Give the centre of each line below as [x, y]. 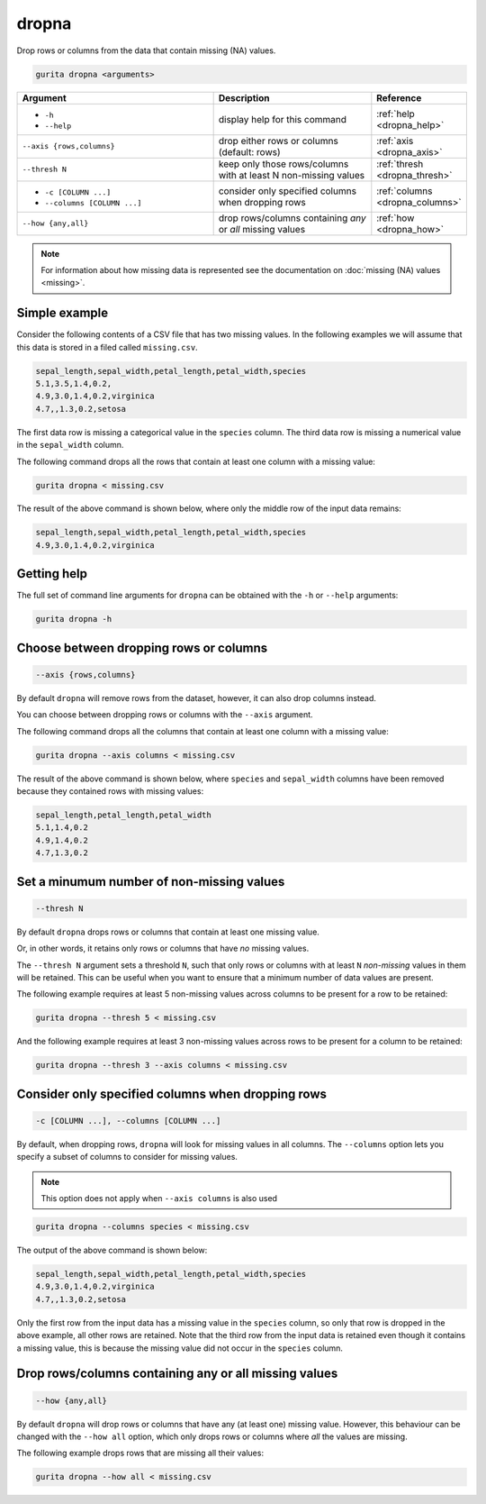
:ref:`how [396, 218]
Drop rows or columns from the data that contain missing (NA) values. [146, 50]
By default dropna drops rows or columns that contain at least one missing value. [168, 932]
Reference [399, 97]
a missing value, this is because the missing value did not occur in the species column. [180, 1348]
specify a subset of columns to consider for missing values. [127, 1157]
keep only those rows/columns [283, 164]
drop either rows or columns [279, 141]
